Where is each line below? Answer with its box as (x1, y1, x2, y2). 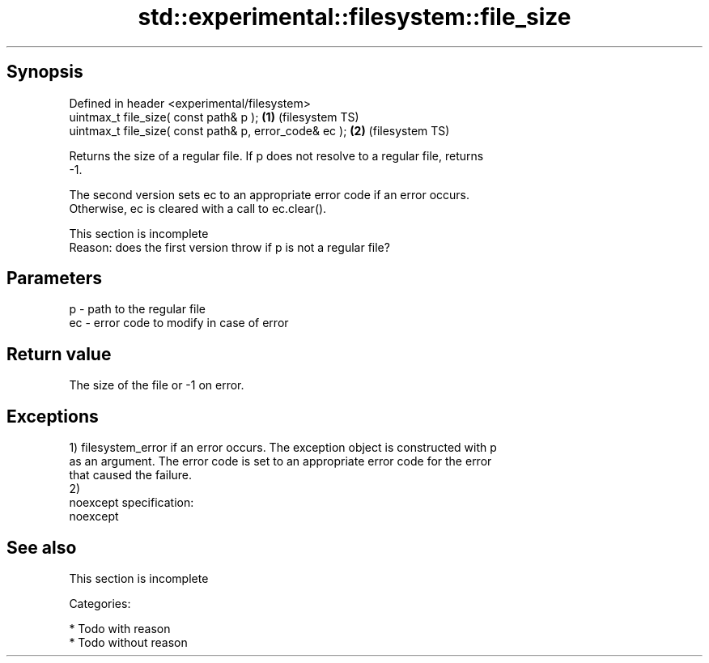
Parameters (6, 268, 102, 289)
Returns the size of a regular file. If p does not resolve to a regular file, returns (69, 148, 484, 163)
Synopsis (6, 62, 83, 83)
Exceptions (6, 406, 99, 427)
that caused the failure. (69, 468, 193, 482)
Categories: (69, 596, 131, 610)
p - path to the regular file (69, 302, 206, 317)
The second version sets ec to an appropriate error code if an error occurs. (69, 187, 470, 202)
